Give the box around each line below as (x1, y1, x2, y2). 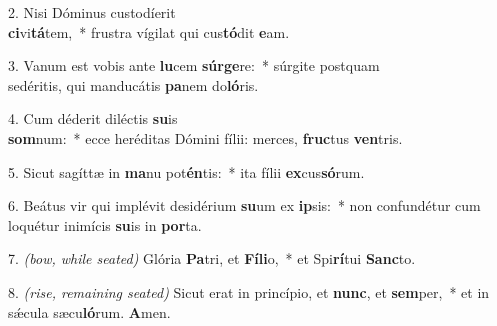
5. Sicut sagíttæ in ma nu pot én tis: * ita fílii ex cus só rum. (8, 161, 365, 182)
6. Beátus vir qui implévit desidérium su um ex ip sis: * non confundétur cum (8, 195, 481, 216)
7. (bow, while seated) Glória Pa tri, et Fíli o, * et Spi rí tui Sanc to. (8, 248, 416, 269)
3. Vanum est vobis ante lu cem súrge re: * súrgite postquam (8, 55, 380, 76)
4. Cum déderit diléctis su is (8, 108, 178, 129)
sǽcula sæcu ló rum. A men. (8, 301, 171, 322)
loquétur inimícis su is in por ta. (8, 214, 202, 235)
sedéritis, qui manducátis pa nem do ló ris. (8, 74, 259, 95)
